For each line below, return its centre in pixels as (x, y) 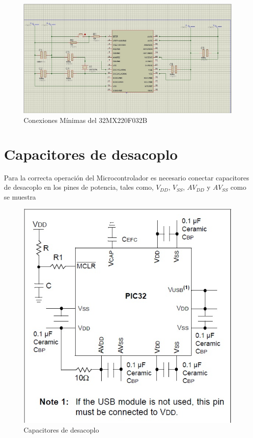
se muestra (20, 196)
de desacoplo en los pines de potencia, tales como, (79, 187)
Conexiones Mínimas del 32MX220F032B (85, 120)
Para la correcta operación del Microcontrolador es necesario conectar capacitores (126, 177)
